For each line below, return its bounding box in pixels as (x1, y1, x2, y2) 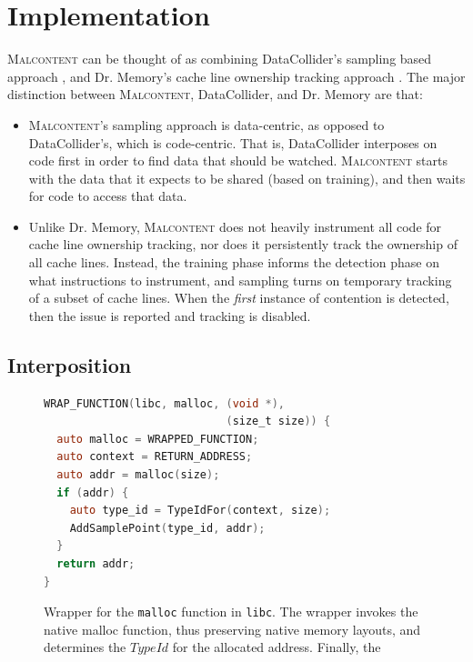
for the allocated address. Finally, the (172, 637, 381, 657)
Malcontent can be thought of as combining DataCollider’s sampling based (7, 49, 432, 68)
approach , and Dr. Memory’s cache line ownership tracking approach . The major (7, 66, 466, 85)
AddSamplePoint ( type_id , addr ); (69, 521, 266, 535)
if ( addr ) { (56, 486, 129, 499)
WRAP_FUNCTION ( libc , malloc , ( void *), (44, 396, 285, 410)
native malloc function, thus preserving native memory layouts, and (44, 619, 421, 638)
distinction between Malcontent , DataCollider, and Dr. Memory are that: (7, 85, 423, 104)
